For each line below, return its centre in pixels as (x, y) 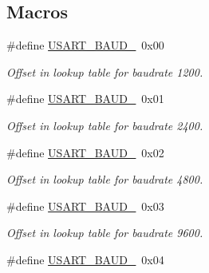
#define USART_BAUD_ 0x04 (85, 259)
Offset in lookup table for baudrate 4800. (105, 179)
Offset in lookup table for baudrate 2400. (105, 125)
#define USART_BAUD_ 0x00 (85, 45)
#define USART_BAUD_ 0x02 (85, 152)
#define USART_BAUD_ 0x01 (85, 99)
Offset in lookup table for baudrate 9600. (105, 233)
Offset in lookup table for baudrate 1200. (105, 71)
